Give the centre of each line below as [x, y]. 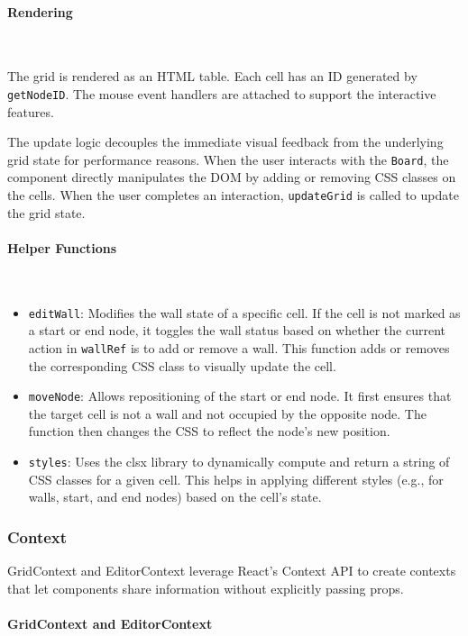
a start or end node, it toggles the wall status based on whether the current [237, 330]
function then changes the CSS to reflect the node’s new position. [209, 431]
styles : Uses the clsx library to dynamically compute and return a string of [239, 462]
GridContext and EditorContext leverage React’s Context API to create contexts [232, 571]
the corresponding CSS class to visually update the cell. [182, 365]
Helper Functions [62, 247]
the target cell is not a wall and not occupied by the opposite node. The [227, 413]
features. [31, 111]
